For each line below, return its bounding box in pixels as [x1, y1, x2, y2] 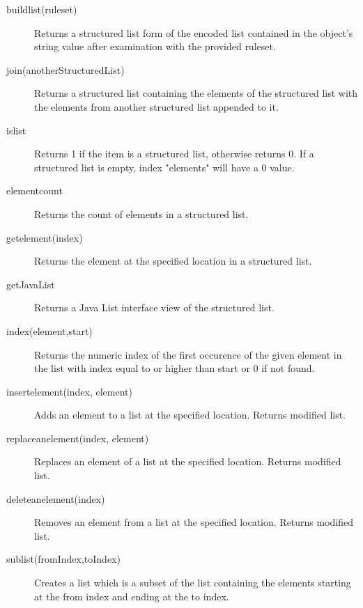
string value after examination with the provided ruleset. [34, 39, 276, 54]
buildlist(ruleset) [6, 2, 77, 16]
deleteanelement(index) [6, 491, 105, 506]
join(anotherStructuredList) [6, 62, 125, 77]
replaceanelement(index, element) [6, 430, 149, 445]
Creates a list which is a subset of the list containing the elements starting [34, 575, 351, 590]
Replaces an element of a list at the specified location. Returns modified [34, 454, 341, 469]
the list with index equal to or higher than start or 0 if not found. [34, 361, 315, 375]
